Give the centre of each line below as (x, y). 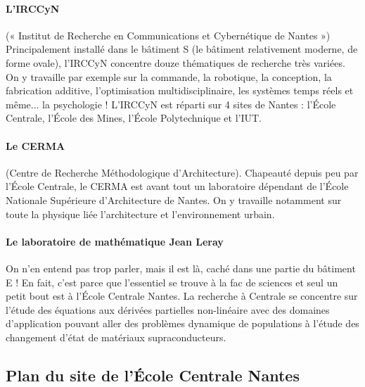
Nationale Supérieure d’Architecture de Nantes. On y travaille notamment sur (174, 199)
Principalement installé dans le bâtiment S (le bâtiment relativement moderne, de (182, 49)
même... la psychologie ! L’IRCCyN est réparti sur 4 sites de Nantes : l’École (171, 104)
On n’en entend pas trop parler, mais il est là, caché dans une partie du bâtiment (181, 268)
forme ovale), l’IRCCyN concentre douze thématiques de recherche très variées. (175, 62)
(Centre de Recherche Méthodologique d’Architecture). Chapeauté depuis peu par (182, 172)
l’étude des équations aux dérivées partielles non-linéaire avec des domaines (168, 309)
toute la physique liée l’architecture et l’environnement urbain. (140, 214)
